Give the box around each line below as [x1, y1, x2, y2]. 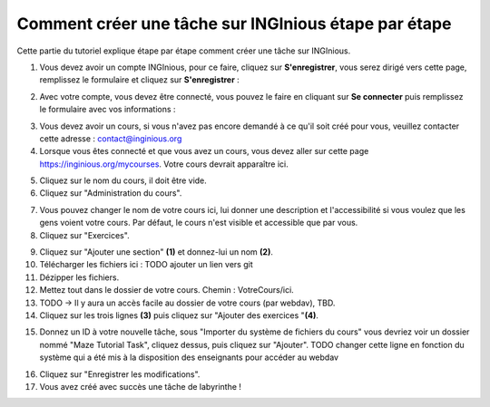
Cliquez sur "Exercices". [39, 229, 131, 240]
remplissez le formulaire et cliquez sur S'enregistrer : [39, 74, 240, 85]
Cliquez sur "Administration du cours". [39, 188, 182, 199]
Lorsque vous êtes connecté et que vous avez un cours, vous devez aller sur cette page [39, 146, 369, 157]
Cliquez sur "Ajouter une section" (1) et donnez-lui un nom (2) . [39, 247, 274, 257]
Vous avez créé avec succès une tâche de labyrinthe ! [39, 381, 242, 392]
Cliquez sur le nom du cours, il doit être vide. [39, 175, 208, 186]
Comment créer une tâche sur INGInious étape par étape [16, 14, 452, 34]
